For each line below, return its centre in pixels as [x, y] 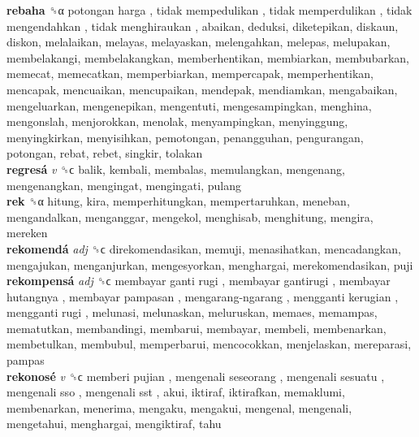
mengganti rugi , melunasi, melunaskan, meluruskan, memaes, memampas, [192, 312]
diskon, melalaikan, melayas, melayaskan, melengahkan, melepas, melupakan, [199, 42]
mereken [27, 233]
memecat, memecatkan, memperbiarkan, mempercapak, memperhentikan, [190, 74]
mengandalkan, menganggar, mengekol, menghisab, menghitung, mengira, [190, 216]
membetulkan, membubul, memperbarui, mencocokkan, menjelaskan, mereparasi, [209, 344]
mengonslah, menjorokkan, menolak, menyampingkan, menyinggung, [177, 121]
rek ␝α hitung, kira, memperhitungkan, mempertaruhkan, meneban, [178, 201]
